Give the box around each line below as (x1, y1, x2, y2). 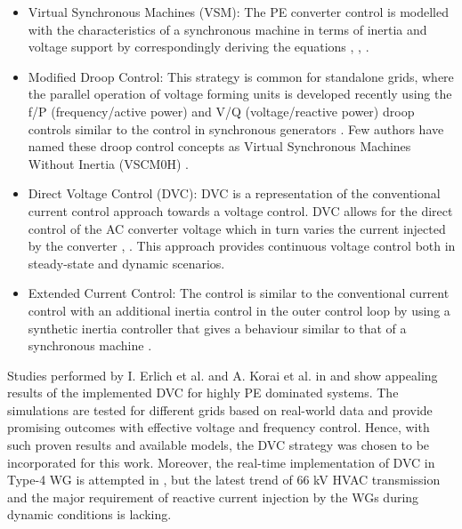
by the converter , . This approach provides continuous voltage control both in (28, 236, 456, 255)
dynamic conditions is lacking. (7, 505, 172, 524)
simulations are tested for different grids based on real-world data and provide (7, 400, 433, 419)
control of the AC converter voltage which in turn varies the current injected (28, 219, 446, 237)
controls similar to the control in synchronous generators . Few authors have (28, 119, 444, 138)
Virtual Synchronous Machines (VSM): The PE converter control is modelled (28, 3, 449, 20)
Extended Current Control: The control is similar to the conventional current (28, 284, 450, 302)
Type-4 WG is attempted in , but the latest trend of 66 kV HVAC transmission (7, 470, 441, 489)
